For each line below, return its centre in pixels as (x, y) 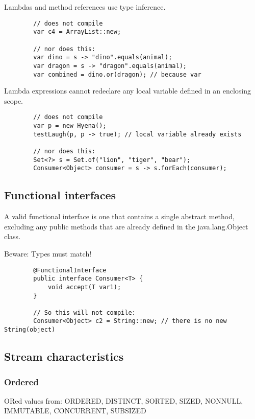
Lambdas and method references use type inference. (85, 7)
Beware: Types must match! (48, 253)
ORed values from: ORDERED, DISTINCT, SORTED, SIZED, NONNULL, (124, 400)
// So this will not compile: (84, 312)
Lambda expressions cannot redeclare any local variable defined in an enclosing (128, 91)
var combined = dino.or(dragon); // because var (117, 74)
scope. (14, 100)
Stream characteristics (64, 356)
